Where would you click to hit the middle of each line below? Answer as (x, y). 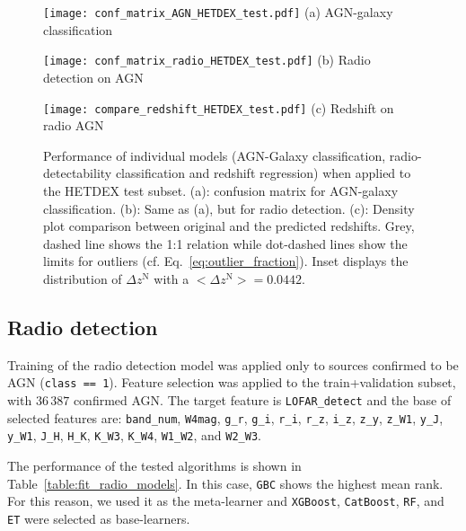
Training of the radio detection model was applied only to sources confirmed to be (233, 364)
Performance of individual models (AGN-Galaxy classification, (215, 155)
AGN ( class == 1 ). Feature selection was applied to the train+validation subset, (232, 382)
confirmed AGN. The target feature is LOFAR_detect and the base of (262, 399)
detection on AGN (93, 77)
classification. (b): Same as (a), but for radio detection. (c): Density (229, 208)
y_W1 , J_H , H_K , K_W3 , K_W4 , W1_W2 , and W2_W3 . (134, 435)
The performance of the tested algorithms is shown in (154, 465)
